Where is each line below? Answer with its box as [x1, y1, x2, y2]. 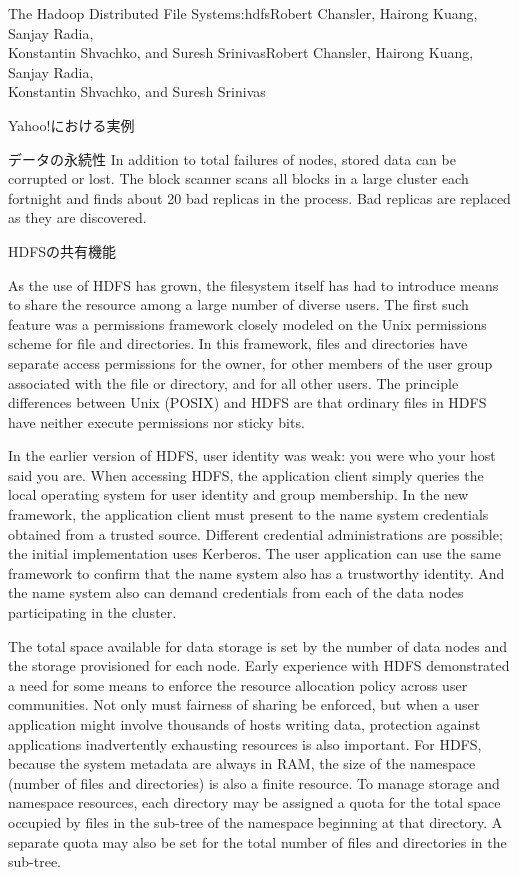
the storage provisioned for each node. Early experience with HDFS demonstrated [8, 655, 510, 676]
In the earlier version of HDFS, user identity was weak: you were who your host [8, 445, 496, 466]
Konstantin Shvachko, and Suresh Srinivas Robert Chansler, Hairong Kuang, [8, 42, 474, 63]
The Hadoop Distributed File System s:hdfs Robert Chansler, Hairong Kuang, [8, 3, 478, 23]
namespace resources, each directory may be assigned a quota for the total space [8, 792, 501, 813]
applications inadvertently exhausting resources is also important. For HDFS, [8, 733, 482, 754]
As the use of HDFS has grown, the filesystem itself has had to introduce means [8, 274, 499, 295]
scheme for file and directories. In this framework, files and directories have [8, 333, 468, 354]
